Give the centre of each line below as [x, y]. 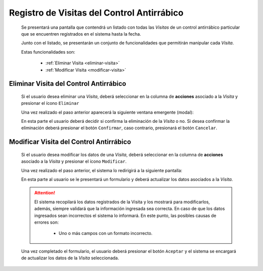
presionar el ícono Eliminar [50, 103]
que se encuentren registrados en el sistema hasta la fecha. [81, 34]
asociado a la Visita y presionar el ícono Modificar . [74, 161]
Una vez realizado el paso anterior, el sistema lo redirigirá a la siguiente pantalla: [102, 170]
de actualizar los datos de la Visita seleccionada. [70, 258]
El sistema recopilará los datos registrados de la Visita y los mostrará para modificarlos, [122, 202]
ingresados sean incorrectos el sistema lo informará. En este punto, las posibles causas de [125, 215]
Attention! [45, 193]
